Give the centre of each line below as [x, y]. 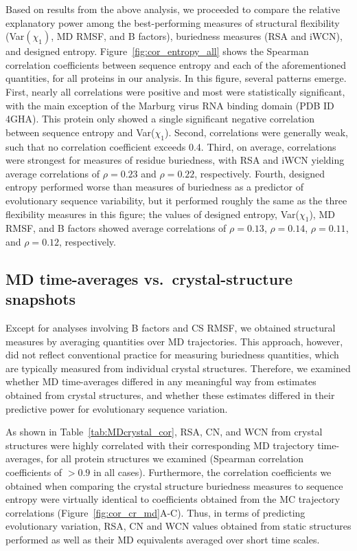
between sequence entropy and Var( [80, 132]
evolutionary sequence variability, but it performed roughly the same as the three [176, 200]
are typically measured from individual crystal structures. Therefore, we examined [178, 368]
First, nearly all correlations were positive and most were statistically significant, [175, 91]
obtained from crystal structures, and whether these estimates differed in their [170, 395]
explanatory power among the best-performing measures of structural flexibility [173, 22]
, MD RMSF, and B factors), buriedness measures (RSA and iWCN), [197, 36]
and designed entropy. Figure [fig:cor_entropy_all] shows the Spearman [157, 51]
